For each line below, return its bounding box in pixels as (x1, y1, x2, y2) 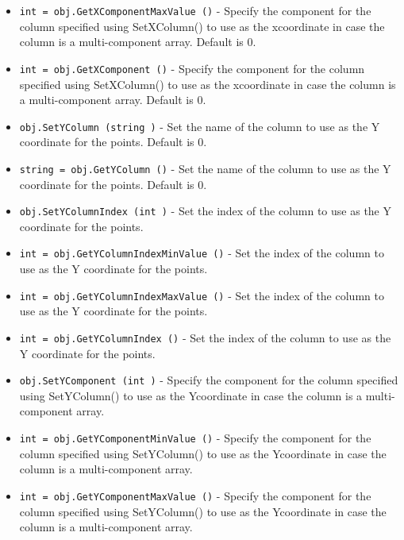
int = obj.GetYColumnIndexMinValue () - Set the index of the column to (19, 245, 384, 261)
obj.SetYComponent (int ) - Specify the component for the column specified (19, 372, 398, 388)
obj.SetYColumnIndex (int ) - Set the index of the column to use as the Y (19, 202, 391, 219)
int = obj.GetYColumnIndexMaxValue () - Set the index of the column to (19, 287, 384, 303)
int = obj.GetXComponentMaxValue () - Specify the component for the (19, 2, 371, 18)
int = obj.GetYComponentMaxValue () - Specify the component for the (19, 487, 371, 503)
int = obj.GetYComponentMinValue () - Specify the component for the (19, 430, 371, 446)
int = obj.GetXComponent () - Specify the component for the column (19, 60, 365, 76)
